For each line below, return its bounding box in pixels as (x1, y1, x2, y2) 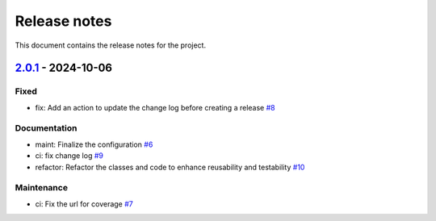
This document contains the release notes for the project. (15, 40, 206, 50)
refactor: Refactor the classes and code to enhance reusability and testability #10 (35, 162, 305, 172)
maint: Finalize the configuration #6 (35, 140, 153, 149)
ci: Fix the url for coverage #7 (35, 198, 133, 209)
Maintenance (15, 182, 69, 194)
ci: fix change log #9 (35, 151, 104, 161)
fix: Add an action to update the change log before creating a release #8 (35, 102, 275, 112)
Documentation (15, 123, 78, 134)
